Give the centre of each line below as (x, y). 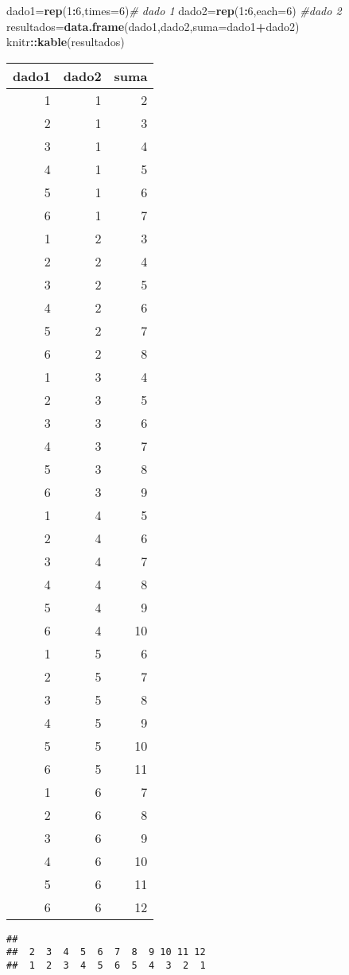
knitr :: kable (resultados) (66, 42)
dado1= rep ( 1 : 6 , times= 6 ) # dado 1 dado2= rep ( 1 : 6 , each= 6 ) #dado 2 (174, 10)
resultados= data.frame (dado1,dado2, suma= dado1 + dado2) (153, 26)
